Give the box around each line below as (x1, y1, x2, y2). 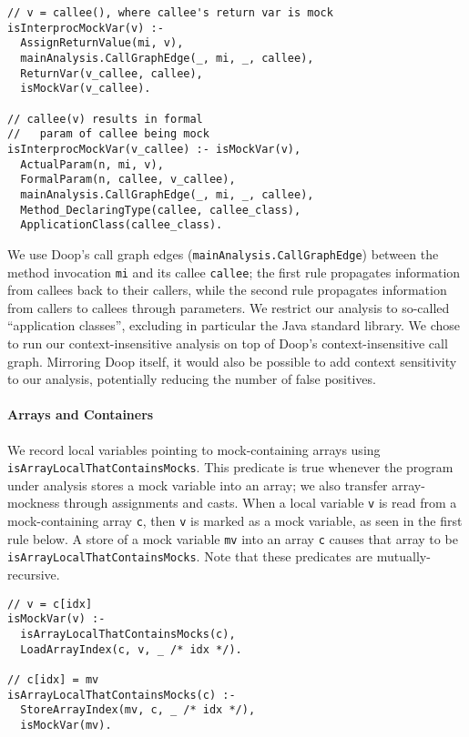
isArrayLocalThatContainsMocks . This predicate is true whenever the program (7, 458, 454, 477)
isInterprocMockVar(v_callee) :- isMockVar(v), (7, 142, 301, 156)
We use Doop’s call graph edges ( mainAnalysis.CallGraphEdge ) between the (7, 244, 439, 263)
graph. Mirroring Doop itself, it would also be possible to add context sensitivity (7, 351, 457, 370)
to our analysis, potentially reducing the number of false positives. (7, 369, 376, 389)
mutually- (376, 547, 431, 566)
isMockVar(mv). (20, 718, 112, 732)
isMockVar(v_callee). (20, 82, 151, 96)
